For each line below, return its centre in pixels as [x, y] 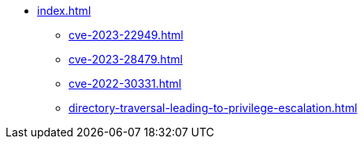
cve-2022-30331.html [125, 83]
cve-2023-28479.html [126, 59]
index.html [64, 11]
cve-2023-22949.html [126, 35]
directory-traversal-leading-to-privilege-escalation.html [213, 108]
